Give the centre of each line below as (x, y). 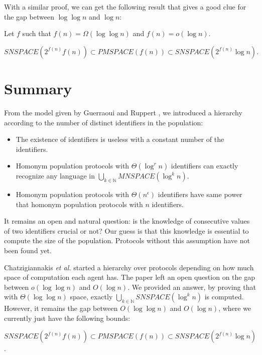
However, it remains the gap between (61, 308)
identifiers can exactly (205, 166)
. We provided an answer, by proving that (192, 287)
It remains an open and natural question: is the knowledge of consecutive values (127, 221)
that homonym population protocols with (79, 204)
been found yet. (28, 250)
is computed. (224, 297)
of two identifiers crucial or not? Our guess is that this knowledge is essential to (126, 230)
